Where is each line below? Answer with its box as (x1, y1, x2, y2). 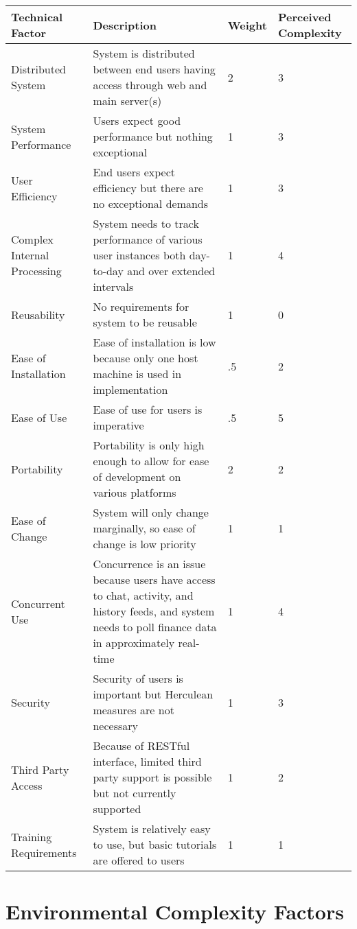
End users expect (93, 164, 175, 180)
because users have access (93, 572, 216, 587)
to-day (93, 263, 124, 279)
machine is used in (93, 366, 182, 381)
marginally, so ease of (93, 520, 196, 536)
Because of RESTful (93, 738, 190, 753)
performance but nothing (93, 128, 213, 144)
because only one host (93, 350, 198, 366)
